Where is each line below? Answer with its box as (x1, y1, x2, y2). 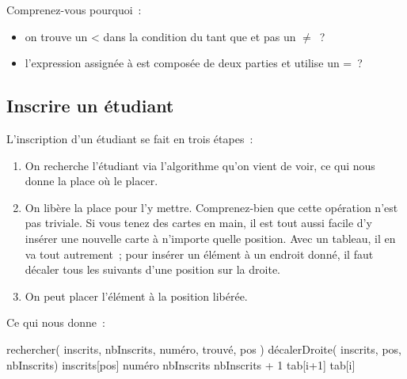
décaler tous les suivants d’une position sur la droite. (25, 261, 280, 278)
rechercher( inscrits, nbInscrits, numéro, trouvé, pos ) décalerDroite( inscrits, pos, (6, 340, 401, 357)
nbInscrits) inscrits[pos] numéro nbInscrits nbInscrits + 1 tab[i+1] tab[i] (6, 356, 356, 373)
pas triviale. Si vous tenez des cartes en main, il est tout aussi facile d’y (25, 214, 372, 231)
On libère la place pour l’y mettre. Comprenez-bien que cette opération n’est (25, 199, 398, 215)
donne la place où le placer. (25, 172, 158, 189)
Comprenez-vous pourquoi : (6, 2, 142, 17)
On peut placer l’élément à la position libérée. (25, 287, 248, 304)
